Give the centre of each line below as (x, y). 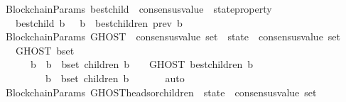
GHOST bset (45, 50)
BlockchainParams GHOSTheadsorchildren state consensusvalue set (161, 92)
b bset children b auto (115, 78)
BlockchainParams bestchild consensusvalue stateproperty (139, 8)
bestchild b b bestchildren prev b (99, 22)
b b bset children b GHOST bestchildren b (142, 64)
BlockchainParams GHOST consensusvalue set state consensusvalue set (173, 36)
